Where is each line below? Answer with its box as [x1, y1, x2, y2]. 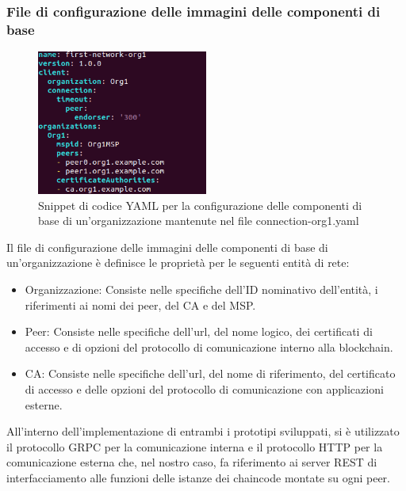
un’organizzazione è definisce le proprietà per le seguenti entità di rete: [6, 254, 350, 271]
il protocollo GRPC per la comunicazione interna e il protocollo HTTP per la [6, 438, 383, 455]
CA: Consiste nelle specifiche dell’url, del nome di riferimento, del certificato [25, 365, 396, 382]
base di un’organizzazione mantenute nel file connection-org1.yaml [38, 212, 359, 229]
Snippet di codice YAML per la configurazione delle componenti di [38, 196, 362, 213]
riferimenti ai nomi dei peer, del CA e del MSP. [25, 296, 256, 313]
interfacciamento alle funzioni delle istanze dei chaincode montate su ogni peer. [6, 469, 390, 485]
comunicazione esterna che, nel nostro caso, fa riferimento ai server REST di [6, 454, 377, 470]
